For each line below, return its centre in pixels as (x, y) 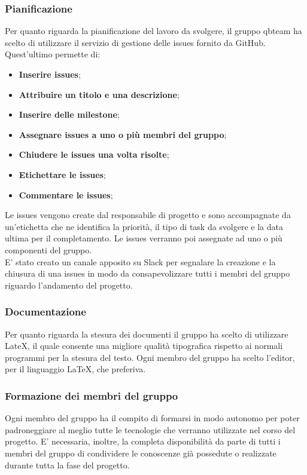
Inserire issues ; (50, 74)
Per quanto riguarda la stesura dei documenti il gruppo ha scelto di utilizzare (147, 334)
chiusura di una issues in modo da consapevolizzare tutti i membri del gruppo (148, 273)
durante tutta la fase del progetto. (67, 465)
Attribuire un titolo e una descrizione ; (99, 94)
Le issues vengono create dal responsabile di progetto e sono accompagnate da (148, 215)
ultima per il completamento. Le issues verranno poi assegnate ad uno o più (144, 238)
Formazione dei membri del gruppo (92, 395)
